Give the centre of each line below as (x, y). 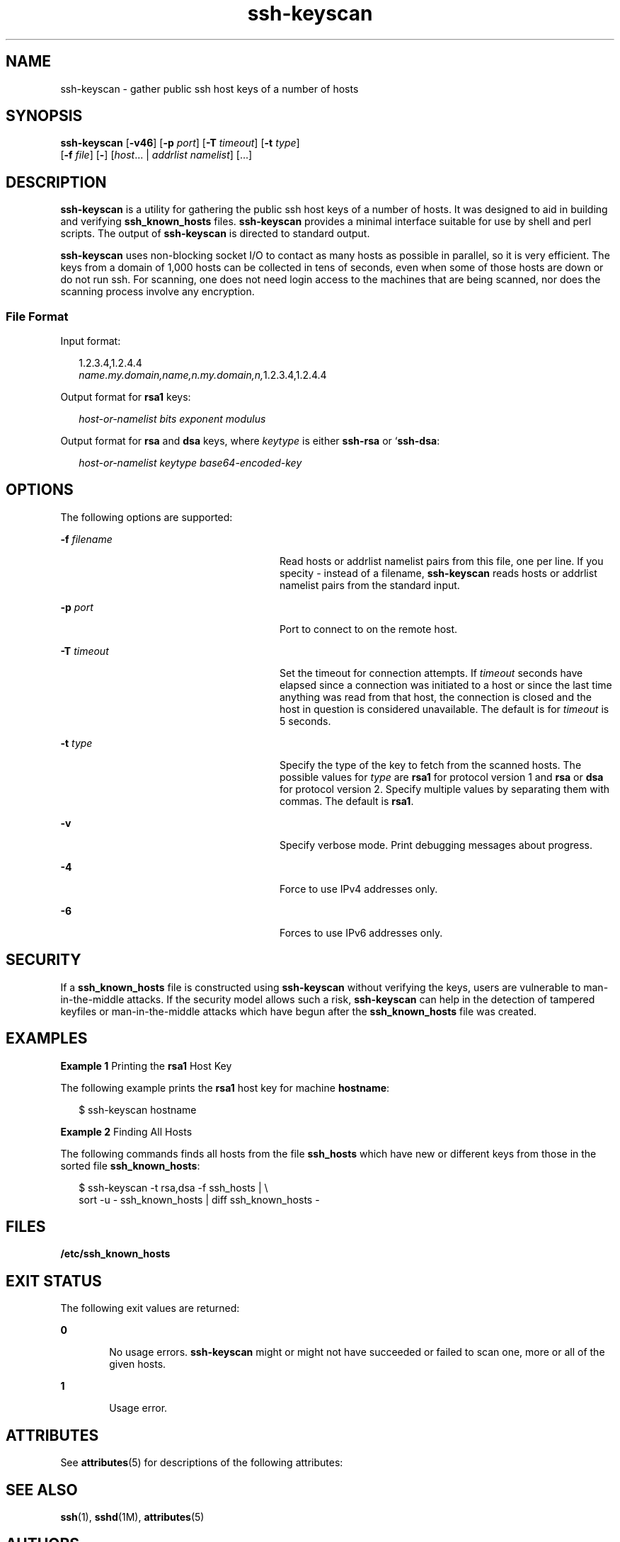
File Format (37, 316)
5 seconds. (305, 721)
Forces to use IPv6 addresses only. (361, 932)
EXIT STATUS (54, 1281)
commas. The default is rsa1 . (347, 801)
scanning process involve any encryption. (157, 292)
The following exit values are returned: (150, 1308)
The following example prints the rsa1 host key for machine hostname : (225, 1087)
